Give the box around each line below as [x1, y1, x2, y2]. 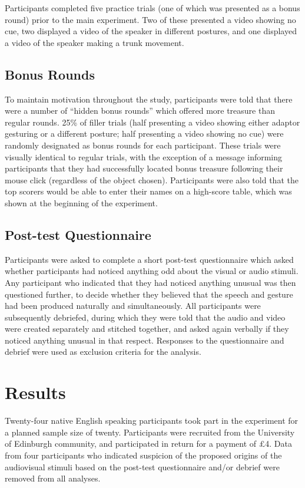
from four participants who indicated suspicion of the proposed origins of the [5, 449, 282, 461]
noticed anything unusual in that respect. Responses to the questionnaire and [5, 334, 284, 346]
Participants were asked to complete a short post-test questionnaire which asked [5, 253, 294, 265]
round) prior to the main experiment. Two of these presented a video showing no [5, 13, 296, 25]
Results [5, 380, 66, 404]
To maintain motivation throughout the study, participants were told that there [5, 93, 293, 105]
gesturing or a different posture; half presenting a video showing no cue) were [5, 127, 284, 140]
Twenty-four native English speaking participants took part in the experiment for [5, 414, 299, 427]
